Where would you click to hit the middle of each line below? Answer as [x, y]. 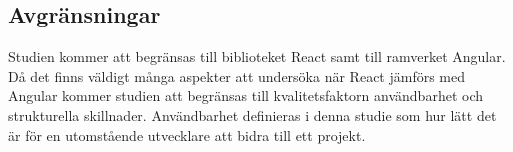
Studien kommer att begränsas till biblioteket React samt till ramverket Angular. [257, 56]
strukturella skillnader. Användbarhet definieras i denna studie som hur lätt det [252, 114]
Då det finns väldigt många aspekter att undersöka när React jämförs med [237, 75]
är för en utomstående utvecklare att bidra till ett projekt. [187, 134]
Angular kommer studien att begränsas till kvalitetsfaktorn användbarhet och [245, 95]
